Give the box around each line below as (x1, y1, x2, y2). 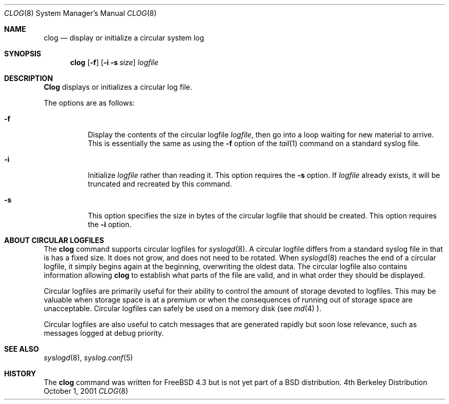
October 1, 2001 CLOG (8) (44, 387, 129, 395)
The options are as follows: (44, 98, 135, 107)
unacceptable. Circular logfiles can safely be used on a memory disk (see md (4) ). (44, 304, 321, 313)
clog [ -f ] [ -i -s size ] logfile (70, 58, 159, 67)
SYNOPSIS (4, 49, 42, 58)
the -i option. (88, 220, 132, 229)
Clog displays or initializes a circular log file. (44, 83, 192, 91)
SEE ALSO (4, 345, 39, 353)
